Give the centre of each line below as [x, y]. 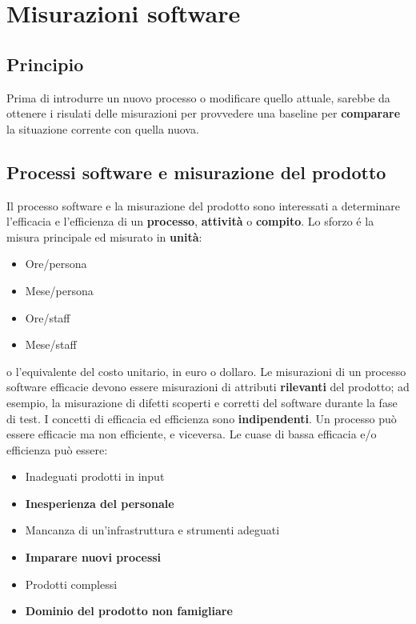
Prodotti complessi [71, 584]
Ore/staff [48, 317]
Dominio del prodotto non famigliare [129, 611]
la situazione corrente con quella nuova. [103, 128]
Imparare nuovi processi [93, 557]
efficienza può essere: [57, 449]
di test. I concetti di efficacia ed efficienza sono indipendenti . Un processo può [202, 418]
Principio [45, 64]
